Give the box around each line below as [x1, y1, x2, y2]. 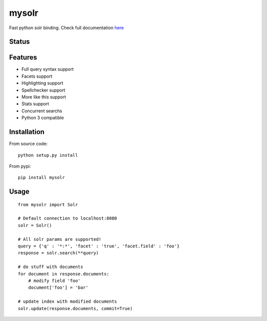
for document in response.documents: [18, 271, 110, 276]
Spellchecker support [21, 87, 65, 93]
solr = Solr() [18, 223, 52, 228]
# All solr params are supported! [18, 236, 101, 242]
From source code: [9, 141, 48, 147]
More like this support [21, 94, 66, 100]
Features [9, 53, 37, 62]
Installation [9, 128, 44, 136]
